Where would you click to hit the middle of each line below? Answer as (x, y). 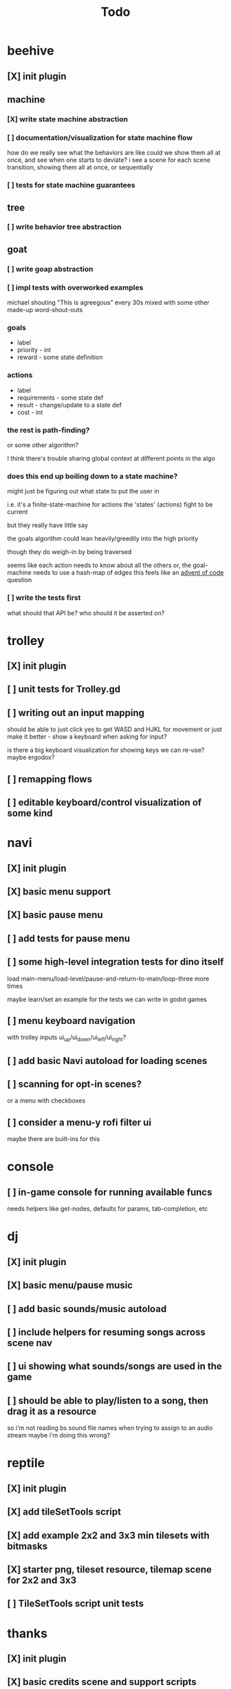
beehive (31, 51)
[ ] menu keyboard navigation (71, 1021)
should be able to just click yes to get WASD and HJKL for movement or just (114, 729)
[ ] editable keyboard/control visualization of (104, 802)
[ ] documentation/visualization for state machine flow (100, 137)
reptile (26, 1463)
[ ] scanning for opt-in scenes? (75, 1084)
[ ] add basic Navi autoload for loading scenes (107, 1061)
